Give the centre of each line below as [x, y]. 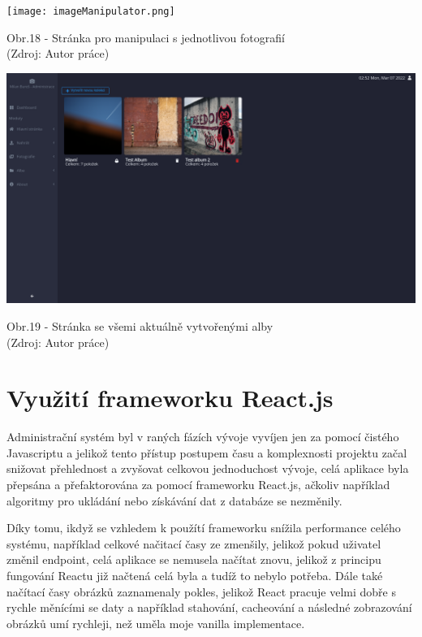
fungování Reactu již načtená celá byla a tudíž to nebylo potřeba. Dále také [195, 575]
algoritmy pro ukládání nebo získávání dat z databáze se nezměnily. [174, 500]
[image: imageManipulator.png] [91, 11]
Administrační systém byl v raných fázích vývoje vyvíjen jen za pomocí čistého [203, 437]
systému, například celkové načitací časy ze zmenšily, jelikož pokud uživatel [194, 543]
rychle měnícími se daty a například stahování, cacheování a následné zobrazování [209, 607]
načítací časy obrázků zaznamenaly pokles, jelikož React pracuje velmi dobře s [202, 591]
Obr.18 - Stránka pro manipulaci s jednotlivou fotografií [146, 37]
